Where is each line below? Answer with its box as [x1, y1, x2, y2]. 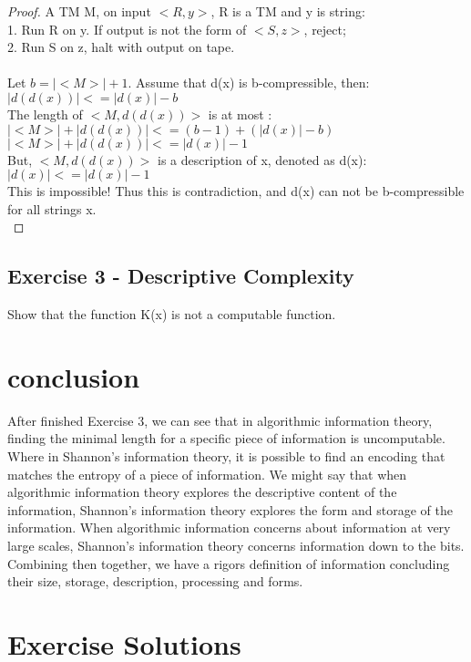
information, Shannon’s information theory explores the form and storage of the [7, 500, 453, 519]
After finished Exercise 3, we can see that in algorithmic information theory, [7, 410, 433, 429]
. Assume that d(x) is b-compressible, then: [128, 73, 370, 92]
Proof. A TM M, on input [7, 2, 151, 20]
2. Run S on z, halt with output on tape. [7, 37, 235, 57]
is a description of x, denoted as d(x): [158, 150, 367, 169]
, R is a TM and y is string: [210, 2, 365, 20]
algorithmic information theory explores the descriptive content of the [7, 482, 397, 502]
